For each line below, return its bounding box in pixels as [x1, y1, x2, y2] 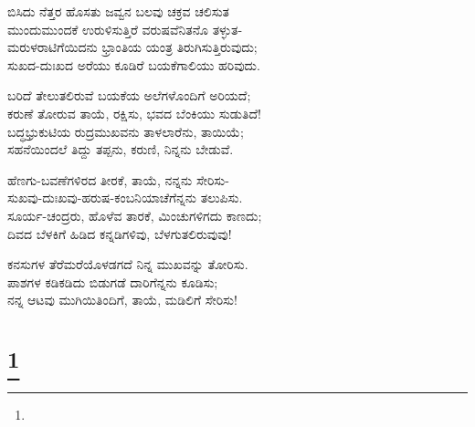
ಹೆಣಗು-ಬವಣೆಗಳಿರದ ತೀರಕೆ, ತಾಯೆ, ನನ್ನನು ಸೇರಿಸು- [7, 170, 229, 189]
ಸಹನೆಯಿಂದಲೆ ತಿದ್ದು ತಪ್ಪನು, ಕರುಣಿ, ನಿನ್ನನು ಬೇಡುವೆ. [7, 140, 234, 159]
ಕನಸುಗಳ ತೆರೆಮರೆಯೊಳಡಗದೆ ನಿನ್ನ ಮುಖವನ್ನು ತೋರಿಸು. [7, 255, 248, 274]
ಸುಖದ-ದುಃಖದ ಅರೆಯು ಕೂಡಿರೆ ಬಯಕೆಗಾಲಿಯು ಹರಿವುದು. [7, 55, 260, 74]
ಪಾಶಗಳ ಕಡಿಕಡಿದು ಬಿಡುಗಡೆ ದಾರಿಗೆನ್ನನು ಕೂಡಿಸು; [7, 272, 218, 291]
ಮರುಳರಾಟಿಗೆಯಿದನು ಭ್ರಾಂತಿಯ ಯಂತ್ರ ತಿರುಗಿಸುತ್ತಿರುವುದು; [7, 37, 258, 57]
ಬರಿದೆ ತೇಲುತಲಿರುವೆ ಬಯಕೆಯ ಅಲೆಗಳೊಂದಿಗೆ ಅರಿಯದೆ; [7, 86, 251, 105]
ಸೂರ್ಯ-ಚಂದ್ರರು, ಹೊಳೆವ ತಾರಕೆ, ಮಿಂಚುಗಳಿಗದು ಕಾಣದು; [7, 205, 262, 224]
